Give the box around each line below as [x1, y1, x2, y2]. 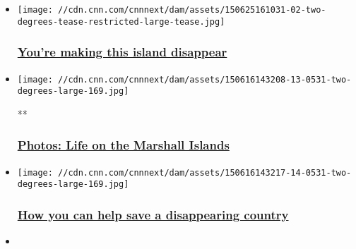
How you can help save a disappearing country [17, 205, 289, 223]
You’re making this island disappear [17, 43, 227, 61]
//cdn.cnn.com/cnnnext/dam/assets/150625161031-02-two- [58, 5, 326, 15]
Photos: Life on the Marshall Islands [17, 136, 230, 154]
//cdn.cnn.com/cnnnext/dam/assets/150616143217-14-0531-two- [58, 167, 352, 178]
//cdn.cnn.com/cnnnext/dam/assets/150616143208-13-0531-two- [58, 74, 352, 85]
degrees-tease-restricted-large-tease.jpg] [17, 16, 225, 27]
